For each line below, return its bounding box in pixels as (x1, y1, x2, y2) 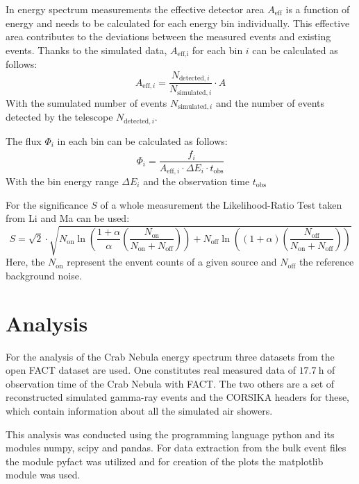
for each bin (192, 42, 243, 57)
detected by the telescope (6, 110, 113, 124)
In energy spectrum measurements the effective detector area (6, 2, 265, 16)
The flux (6, 133, 42, 148)
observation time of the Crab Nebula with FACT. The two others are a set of (6, 376, 335, 390)
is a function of (285, 2, 350, 16)
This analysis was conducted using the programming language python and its (6, 426, 335, 441)
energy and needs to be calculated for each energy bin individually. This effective (6, 15, 350, 30)
